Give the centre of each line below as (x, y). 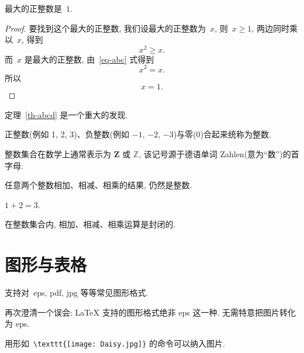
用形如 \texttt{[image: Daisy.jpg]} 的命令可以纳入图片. (115, 343)
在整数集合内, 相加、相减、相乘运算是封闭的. (90, 224)
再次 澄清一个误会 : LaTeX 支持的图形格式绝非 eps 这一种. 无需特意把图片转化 (151, 312)
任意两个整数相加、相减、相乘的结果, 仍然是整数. (99, 185)
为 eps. (17, 323)
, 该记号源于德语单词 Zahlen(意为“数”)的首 (219, 153)
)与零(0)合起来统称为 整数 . (222, 134)
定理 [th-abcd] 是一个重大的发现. (66, 114)
